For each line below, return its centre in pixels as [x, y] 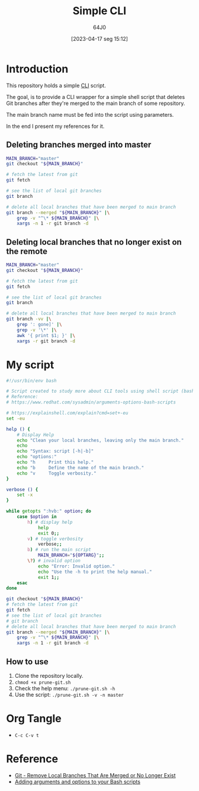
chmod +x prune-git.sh [43, 683]
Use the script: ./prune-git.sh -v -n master [69, 694]
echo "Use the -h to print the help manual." [95, 572]
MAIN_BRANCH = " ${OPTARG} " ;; [71, 555]
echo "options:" [37, 457]
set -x [25, 495]
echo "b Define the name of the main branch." [81, 467]
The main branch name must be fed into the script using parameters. [90, 114]
